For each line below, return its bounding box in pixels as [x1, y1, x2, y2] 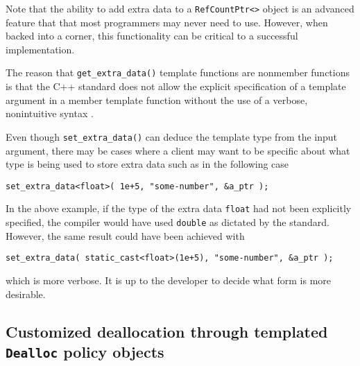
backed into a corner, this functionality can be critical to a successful [6, 28, 298, 43]
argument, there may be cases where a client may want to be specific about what [6, 143, 350, 157]
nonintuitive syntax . [6, 106, 94, 121]
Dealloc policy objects [6, 340, 164, 362]
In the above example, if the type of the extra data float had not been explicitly [6, 201, 352, 216]
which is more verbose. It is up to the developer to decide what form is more [6, 272, 332, 287]
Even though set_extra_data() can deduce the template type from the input [6, 129, 338, 143]
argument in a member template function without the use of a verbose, [6, 92, 308, 107]
